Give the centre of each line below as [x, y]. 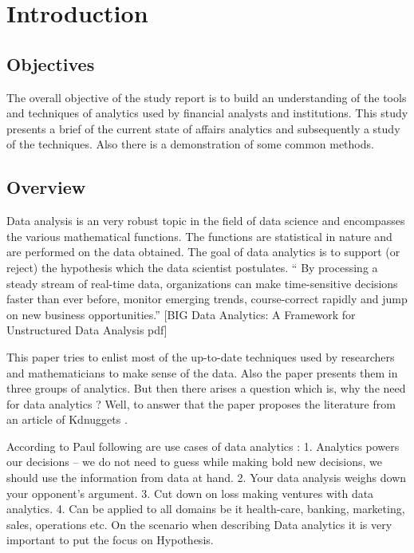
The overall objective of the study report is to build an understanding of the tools [207, 97]
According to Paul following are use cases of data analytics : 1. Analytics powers [203, 446]
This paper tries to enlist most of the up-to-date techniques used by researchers [201, 356]
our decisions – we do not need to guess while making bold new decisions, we [195, 462]
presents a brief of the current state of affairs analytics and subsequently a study [203, 128]
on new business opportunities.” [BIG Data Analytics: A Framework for [181, 314]
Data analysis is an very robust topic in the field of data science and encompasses [206, 221]
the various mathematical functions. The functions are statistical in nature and [199, 236]
